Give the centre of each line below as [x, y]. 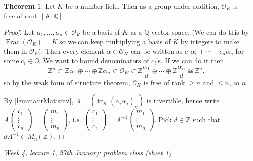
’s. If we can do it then [190, 60]
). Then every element [71, 51]
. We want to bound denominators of [94, 60]
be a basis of [101, 32]
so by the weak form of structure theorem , [67, 82]
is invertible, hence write [183, 100]
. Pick [163, 119]
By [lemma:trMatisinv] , [39, 100]
